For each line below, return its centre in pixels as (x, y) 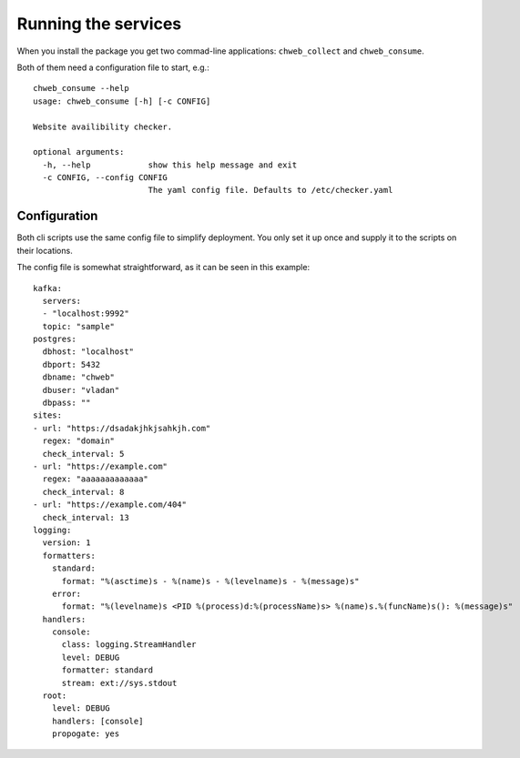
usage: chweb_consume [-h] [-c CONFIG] (122, 101)
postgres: (55, 339)
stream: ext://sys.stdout (119, 683)
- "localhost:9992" (86, 313)
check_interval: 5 (83, 454)
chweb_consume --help (81, 88)
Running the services (99, 24)
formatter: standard (107, 670)
